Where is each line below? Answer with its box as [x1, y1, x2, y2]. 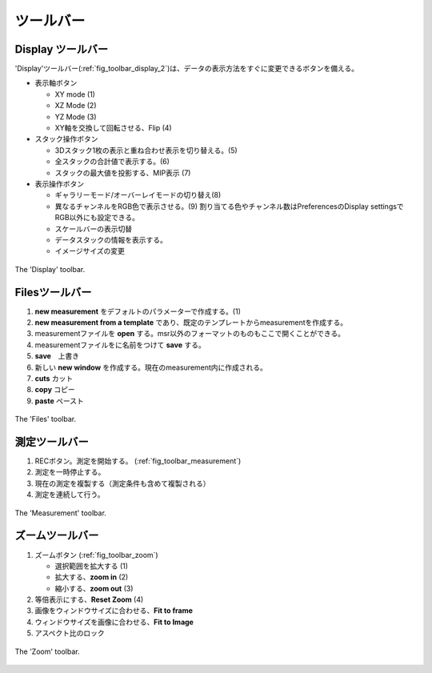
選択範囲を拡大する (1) [54, 561, 128, 571]
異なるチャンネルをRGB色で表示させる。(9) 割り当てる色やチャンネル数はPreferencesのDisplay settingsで [54, 201, 404, 211]
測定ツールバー [14, 435, 89, 448]
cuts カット [34, 373, 74, 383]
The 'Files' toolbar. [14, 415, 76, 424]
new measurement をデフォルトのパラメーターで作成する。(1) [34, 306, 242, 316]
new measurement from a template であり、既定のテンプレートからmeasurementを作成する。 [34, 318, 348, 327]
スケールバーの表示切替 [54, 224, 132, 234]
